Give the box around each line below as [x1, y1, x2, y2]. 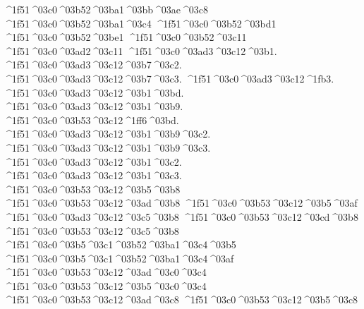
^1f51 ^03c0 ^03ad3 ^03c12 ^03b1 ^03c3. [4, 168, 182, 183]
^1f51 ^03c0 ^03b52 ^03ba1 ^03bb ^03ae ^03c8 [4, 2, 208, 16]
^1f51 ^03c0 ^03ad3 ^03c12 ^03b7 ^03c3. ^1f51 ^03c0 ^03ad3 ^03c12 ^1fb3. [4, 71, 334, 85]
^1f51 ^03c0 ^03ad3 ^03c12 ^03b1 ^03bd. [4, 85, 184, 99]
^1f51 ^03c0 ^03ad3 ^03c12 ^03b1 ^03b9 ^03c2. [4, 126, 211, 141]
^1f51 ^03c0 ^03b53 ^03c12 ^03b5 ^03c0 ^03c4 [4, 278, 207, 293]
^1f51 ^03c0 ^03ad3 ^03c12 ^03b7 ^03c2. [4, 57, 182, 72]
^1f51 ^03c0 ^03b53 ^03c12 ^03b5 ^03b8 [4, 181, 181, 196]
